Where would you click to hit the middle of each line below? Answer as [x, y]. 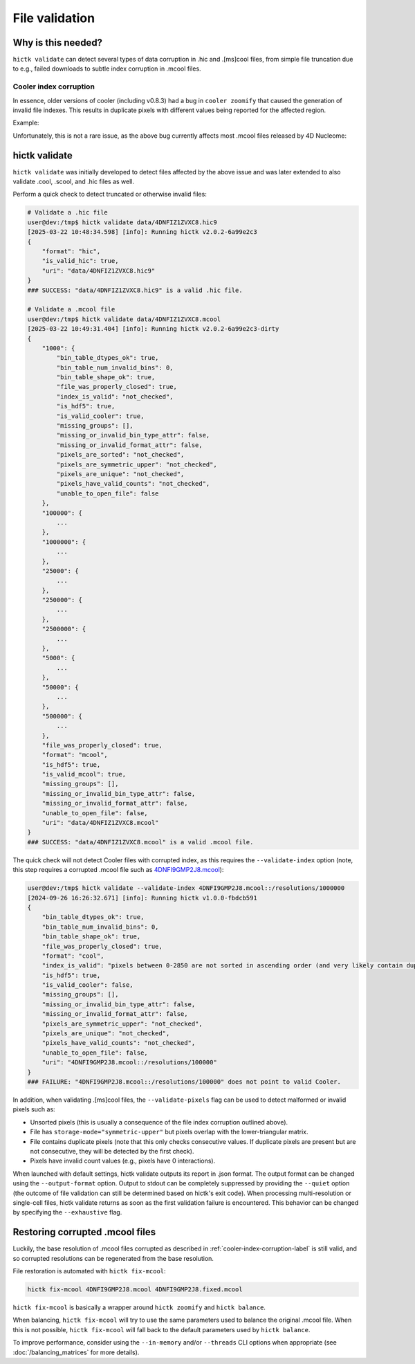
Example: [26, 123]
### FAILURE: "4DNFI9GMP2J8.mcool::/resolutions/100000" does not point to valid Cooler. [184, 1082]
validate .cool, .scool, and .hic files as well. [74, 182]
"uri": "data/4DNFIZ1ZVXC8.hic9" [99, 271]
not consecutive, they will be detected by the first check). [112, 1151]
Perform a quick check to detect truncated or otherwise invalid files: [110, 194]
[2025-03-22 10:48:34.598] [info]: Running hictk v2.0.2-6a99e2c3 [142, 232]
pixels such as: [34, 1109]
